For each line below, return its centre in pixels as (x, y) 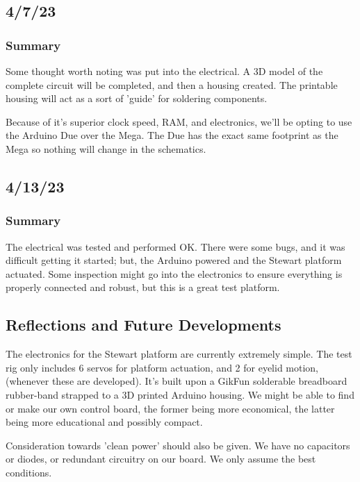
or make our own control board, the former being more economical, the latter (170, 408)
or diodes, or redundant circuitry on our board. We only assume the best (161, 459)
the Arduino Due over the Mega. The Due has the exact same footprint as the (172, 135)
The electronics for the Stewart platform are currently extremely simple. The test (179, 354)
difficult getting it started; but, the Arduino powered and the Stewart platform (174, 260)
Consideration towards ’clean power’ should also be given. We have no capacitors (178, 445)
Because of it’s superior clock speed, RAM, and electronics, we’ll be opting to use (179, 121)
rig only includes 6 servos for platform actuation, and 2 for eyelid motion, (162, 367)
